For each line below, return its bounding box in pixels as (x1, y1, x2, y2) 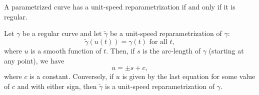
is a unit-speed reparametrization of (105, 80, 214, 91)
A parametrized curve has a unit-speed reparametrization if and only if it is (4, 1, 235, 11)
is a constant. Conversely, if (29, 71, 114, 81)
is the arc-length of (142, 45, 200, 55)
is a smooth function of (30, 45, 101, 55)
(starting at (208, 45, 244, 55)
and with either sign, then (17, 80, 97, 91)
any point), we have (4, 55, 64, 65)
